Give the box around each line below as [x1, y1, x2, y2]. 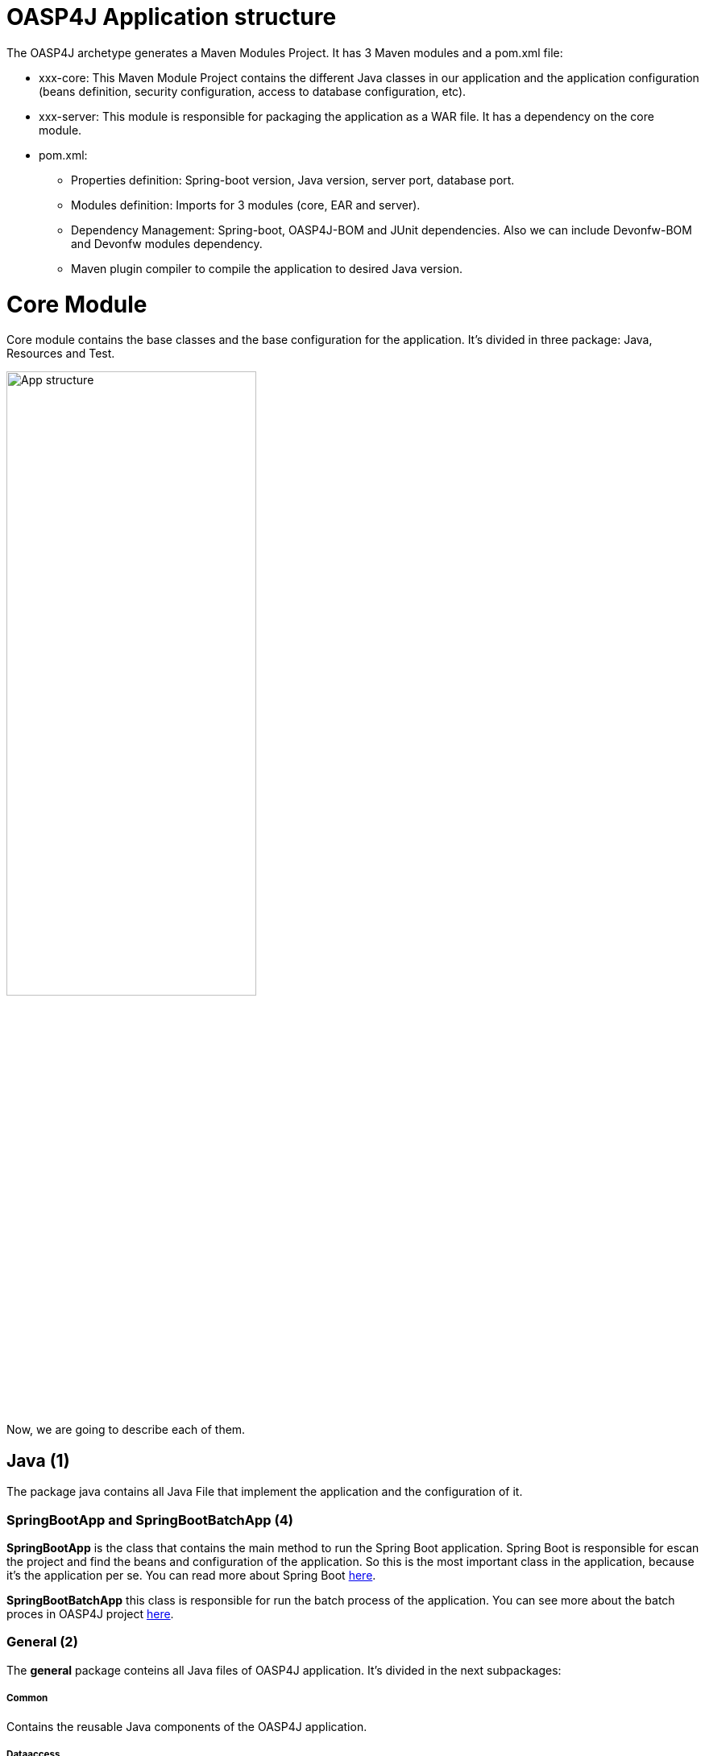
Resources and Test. [6, 346, 115, 361]
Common [6, 1692, 48, 1704]
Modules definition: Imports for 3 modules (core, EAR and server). [71, 197, 421, 212]
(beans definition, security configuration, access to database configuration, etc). [39, 84, 467, 98]
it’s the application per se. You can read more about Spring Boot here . [6, 1568, 376, 1583]
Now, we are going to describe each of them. [6, 1423, 246, 1437]
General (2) [6, 1634, 78, 1650]
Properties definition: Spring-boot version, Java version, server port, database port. [71, 172, 515, 187]
